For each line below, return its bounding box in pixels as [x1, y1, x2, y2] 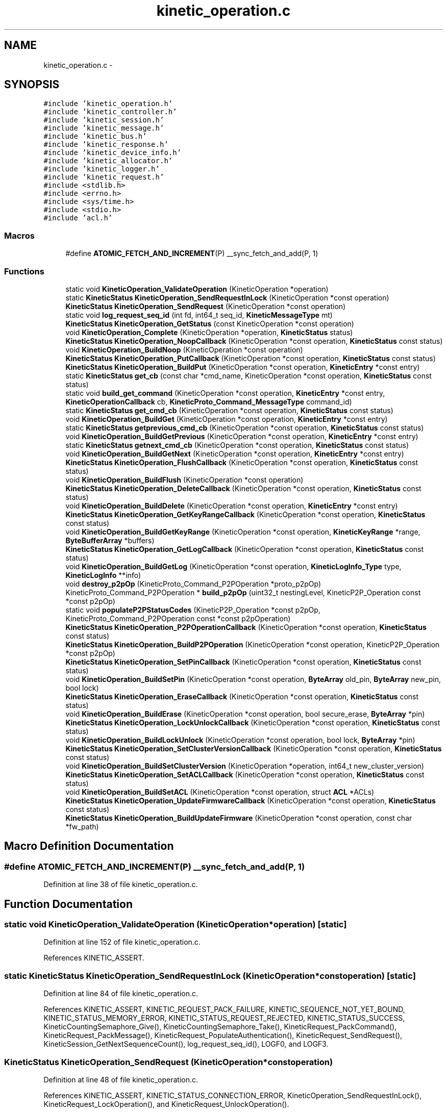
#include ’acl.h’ [43, 214, 113, 222]
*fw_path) [65, 822, 99, 831]
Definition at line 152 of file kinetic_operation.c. [43, 938, 201, 947]
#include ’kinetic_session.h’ [43, 116, 164, 124]
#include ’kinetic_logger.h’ [43, 165, 160, 173]
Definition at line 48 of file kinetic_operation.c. [43, 1075, 198, 1084]
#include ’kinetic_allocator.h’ [43, 157, 173, 165]
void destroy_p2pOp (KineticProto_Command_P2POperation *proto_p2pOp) [65, 579, 321, 588]
